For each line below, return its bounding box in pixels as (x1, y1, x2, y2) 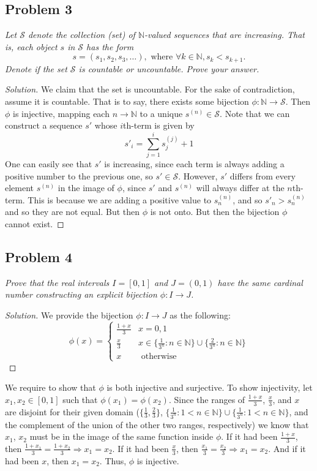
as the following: (170, 308, 231, 321)
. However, (178, 169, 218, 182)
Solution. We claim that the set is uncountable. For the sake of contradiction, (5, 83, 295, 96)
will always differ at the (196, 181, 285, 194)
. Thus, (99, 454, 127, 467)
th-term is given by (122, 119, 195, 132)
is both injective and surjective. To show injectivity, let (106, 381, 313, 394)
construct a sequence (5, 119, 83, 132)
